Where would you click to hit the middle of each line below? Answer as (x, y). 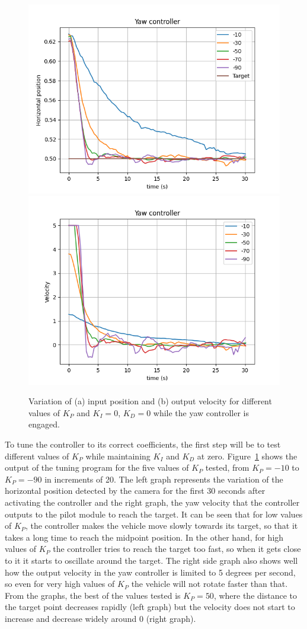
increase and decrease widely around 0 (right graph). (100, 618)
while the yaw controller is (201, 412)
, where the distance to (255, 595)
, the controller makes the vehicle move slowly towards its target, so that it (162, 526)
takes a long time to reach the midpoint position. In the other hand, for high (144, 537)
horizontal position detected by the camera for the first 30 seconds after (135, 491)
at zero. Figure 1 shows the (247, 456)
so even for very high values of (60, 584)
